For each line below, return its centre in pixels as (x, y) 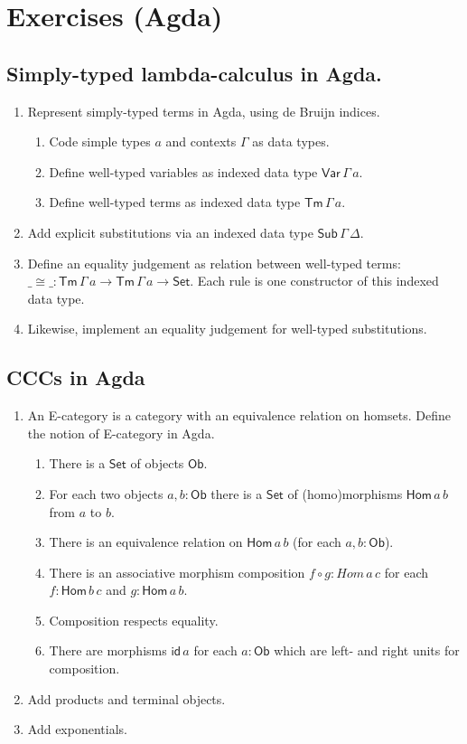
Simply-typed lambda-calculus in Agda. (194, 73)
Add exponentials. (77, 729)
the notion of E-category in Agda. (121, 433)
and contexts (201, 141)
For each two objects (106, 493)
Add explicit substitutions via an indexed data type (170, 232)
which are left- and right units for (367, 650)
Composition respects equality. (134, 620)
